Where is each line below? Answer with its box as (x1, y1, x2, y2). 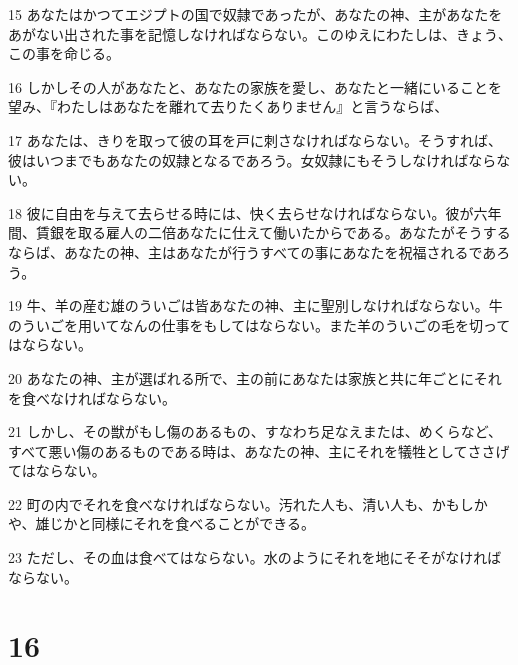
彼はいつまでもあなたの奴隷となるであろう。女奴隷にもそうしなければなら (8, 149, 497, 170)
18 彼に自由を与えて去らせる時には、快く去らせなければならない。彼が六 (8, 202, 488, 223)
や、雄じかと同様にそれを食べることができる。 (8, 513, 316, 534)
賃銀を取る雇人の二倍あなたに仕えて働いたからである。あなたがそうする (35, 222, 511, 243)
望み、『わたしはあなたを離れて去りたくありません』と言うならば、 (8, 96, 449, 117)
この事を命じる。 (8, 43, 120, 64)
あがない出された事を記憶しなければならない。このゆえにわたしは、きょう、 (8, 23, 512, 44)
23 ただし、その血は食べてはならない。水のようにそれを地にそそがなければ (8, 547, 502, 568)
